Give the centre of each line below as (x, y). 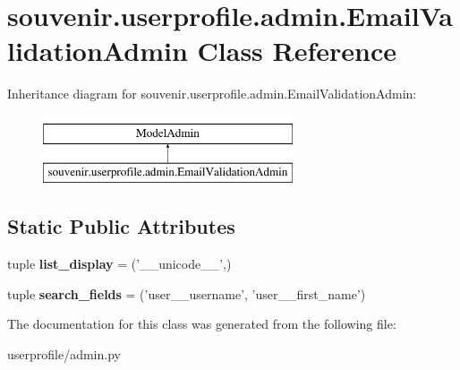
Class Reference (297, 51)
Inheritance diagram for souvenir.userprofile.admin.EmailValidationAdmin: (212, 94)
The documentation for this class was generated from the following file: (202, 324)
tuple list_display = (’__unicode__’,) (119, 264)
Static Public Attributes (121, 226)
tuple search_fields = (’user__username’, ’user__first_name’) (187, 293)
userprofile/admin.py (64, 354)
